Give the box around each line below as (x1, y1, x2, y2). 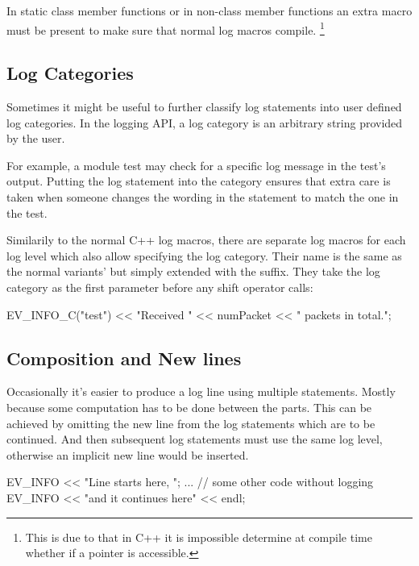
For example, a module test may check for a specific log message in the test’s (6, 156, 386, 173)
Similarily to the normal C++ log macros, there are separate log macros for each (6, 231, 406, 248)
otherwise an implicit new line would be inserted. (6, 446, 249, 463)
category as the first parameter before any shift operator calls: (6, 278, 313, 295)
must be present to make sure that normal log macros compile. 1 (6, 19, 325, 38)
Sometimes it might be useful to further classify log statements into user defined (6, 98, 402, 115)
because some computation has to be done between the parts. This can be (6, 398, 372, 415)
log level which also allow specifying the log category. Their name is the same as (6, 247, 402, 264)
